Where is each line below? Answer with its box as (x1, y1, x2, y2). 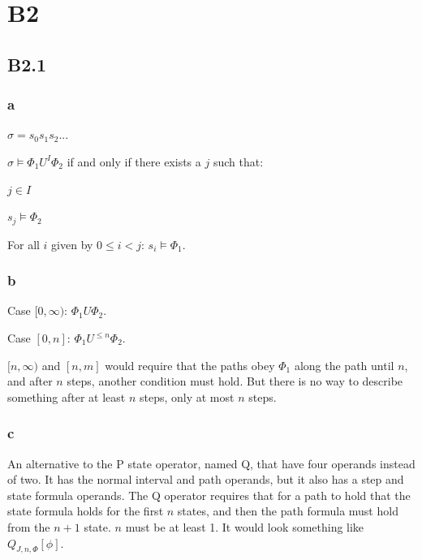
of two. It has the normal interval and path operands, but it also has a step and (7, 471, 404, 488)
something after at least (7, 388, 126, 405)
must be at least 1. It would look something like (125, 518, 364, 535)
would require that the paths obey (105, 356, 275, 373)
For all (7, 235, 40, 252)
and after (7, 373, 53, 390)
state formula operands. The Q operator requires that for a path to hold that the (7, 486, 411, 503)
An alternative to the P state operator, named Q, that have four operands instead (7, 454, 416, 472)
